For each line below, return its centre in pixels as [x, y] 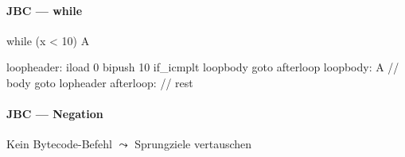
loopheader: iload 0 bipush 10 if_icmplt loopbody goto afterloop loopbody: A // [203, 67]
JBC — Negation [55, 114]
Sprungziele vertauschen [193, 144]
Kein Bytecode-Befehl [59, 144]
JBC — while [45, 10]
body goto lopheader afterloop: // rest [100, 82]
